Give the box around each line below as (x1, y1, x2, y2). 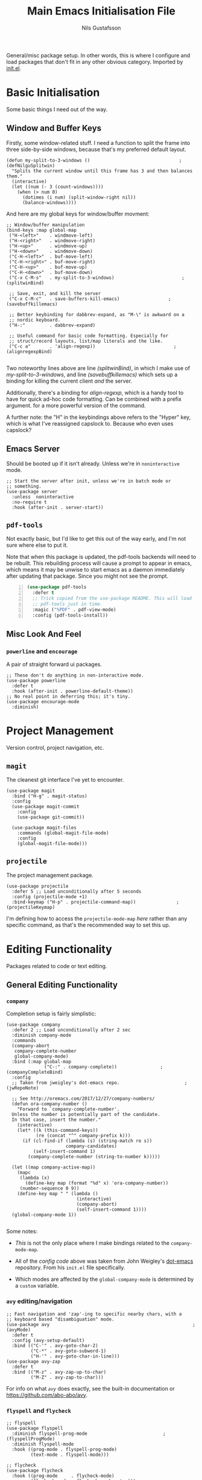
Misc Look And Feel (6, 629, 81, 639)
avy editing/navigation (6, 1297, 72, 1306)
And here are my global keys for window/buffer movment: (6, 210, 150, 217)
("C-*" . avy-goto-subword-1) (30, 1348, 107, 1354)
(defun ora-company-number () (11, 1101, 87, 1107)
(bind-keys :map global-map (6, 227, 77, 233)
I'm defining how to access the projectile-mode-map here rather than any (6, 914, 188, 922)
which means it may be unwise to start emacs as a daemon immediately (6, 566, 185, 573)
